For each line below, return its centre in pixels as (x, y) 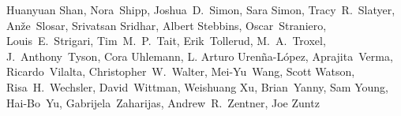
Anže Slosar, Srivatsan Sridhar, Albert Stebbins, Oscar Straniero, (167, 25)
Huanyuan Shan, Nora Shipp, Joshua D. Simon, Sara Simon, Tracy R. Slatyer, (201, 9)
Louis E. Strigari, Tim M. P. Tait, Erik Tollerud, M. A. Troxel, (166, 41)
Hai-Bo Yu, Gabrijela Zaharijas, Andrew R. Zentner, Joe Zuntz (163, 102)
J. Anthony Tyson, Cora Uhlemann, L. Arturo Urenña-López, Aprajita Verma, (200, 56)
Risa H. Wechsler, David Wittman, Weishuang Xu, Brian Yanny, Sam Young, (197, 86)
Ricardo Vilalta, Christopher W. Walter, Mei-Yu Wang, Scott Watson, (181, 71)
